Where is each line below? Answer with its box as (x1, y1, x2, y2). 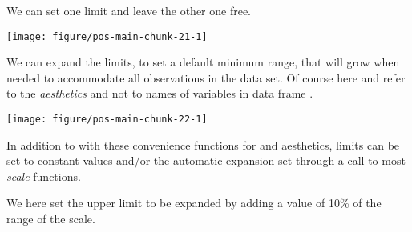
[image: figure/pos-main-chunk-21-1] (6, 30, 208, 42)
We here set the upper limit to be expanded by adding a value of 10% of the (6, 194, 382, 211)
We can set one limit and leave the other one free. (6, 2, 252, 18)
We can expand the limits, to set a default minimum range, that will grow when (6, 54, 400, 70)
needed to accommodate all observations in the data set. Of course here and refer (6, 69, 406, 86)
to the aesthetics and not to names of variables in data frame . (6, 85, 313, 102)
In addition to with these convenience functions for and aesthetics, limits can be (6, 136, 400, 153)
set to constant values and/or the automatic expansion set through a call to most (6, 152, 406, 169)
